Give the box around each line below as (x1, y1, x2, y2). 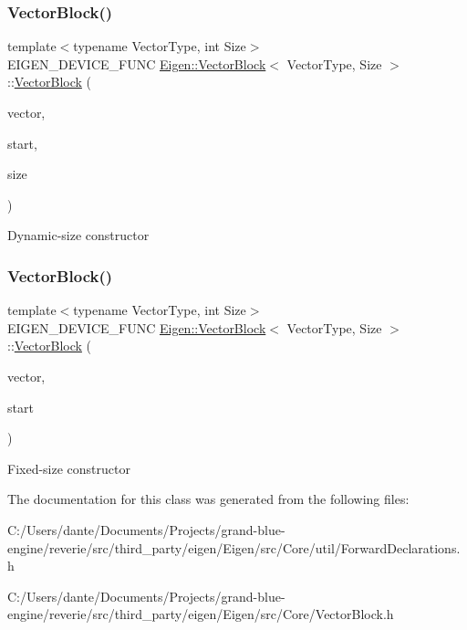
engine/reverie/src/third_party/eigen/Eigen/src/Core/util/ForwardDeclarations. (7, 538, 461, 557)
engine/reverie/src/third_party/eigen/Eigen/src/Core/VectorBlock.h (7, 604, 394, 624)
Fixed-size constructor (7, 458, 130, 478)
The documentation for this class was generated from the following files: (7, 489, 410, 509)
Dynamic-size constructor (7, 226, 150, 245)
